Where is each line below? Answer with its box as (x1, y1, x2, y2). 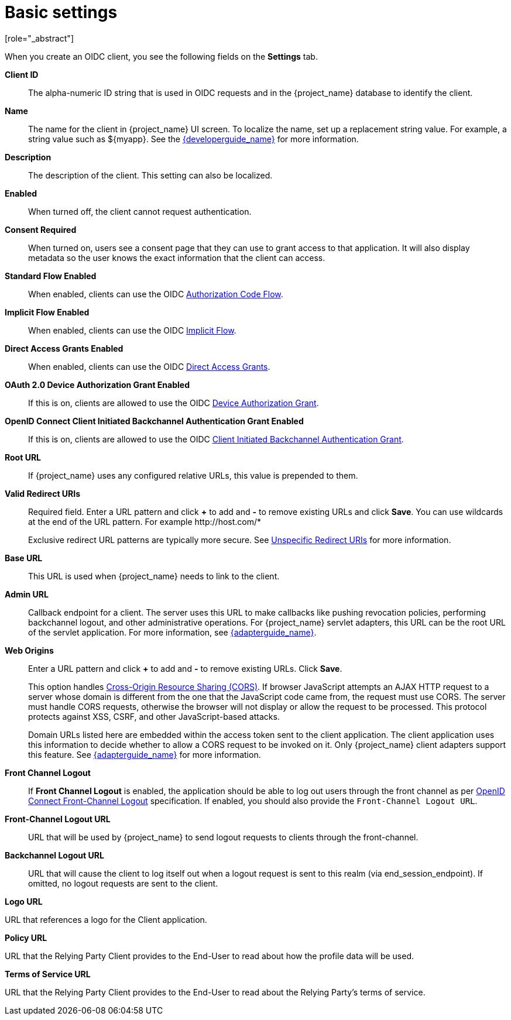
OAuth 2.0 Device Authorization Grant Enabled (5, 379, 190, 390)
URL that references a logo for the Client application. (5, 914, 207, 925)
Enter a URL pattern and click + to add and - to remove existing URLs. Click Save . (28, 663, 342, 674)
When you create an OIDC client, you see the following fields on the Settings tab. (5, 51, 318, 61)
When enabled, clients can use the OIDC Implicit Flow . (28, 325, 236, 335)
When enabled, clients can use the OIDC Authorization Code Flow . (28, 289, 283, 299)
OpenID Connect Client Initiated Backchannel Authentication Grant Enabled (5, 415, 304, 426)
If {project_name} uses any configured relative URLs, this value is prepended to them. (28, 470, 358, 480)
